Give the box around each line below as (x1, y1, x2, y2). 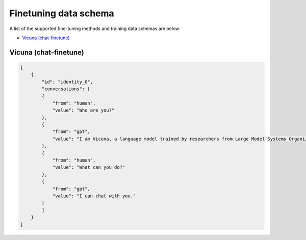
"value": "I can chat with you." (52, 193, 136, 199)
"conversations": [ (41, 86, 90, 92)
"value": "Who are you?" (52, 108, 115, 113)
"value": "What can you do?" (52, 165, 125, 170)
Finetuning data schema (9, 8, 114, 19)
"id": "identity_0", (41, 79, 93, 85)
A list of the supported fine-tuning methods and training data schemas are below (9, 25, 180, 32)
